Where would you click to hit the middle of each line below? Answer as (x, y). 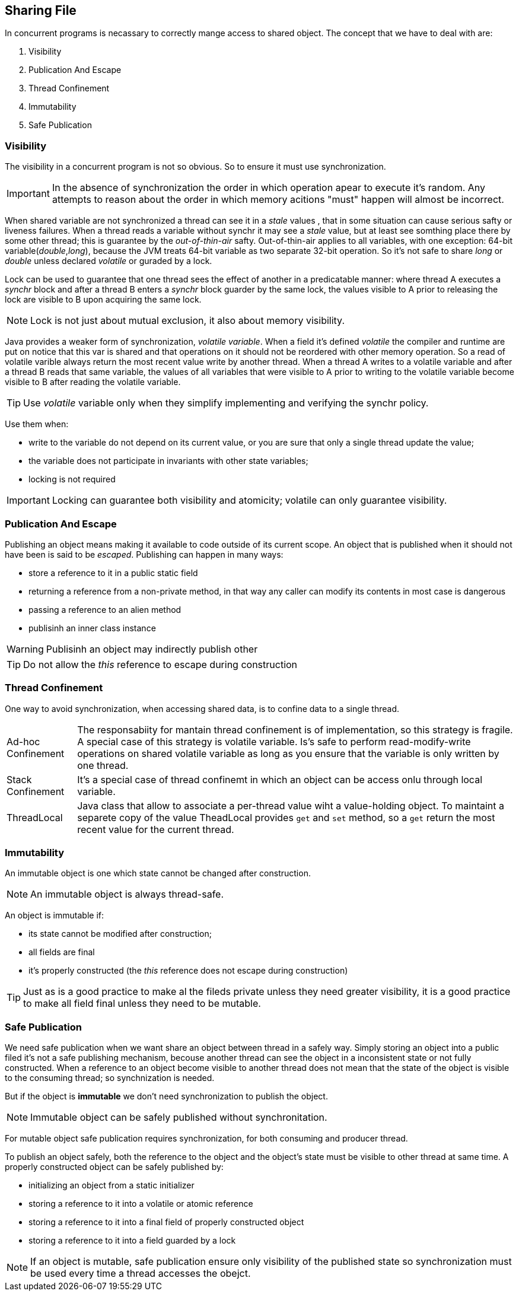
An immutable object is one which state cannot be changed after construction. (158, 873)
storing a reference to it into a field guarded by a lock (132, 1241)
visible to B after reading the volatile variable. (93, 382)
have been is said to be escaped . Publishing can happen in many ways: (144, 554)
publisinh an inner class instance (92, 628)
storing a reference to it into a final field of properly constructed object (166, 1222)
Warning (25, 649)
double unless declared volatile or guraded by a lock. (109, 261)
